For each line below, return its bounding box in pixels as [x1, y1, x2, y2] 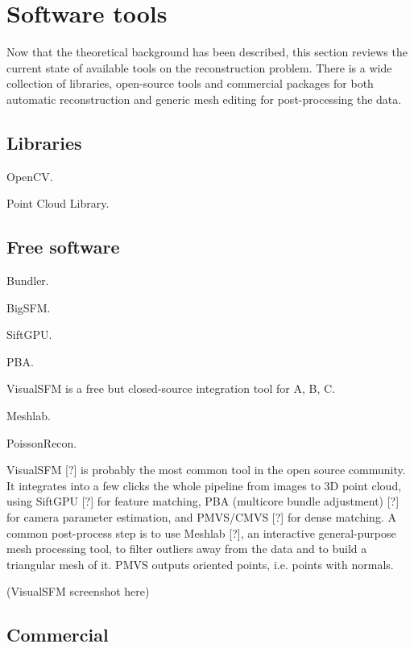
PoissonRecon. [6, 434, 77, 451]
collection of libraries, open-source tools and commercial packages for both [6, 75, 374, 92]
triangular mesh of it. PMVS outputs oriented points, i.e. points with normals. [6, 555, 394, 572]
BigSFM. [6, 299, 51, 316]
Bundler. [6, 272, 49, 289]
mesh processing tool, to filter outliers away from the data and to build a [6, 540, 367, 557]
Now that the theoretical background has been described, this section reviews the [6, 43, 408, 60]
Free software [6, 234, 120, 259]
